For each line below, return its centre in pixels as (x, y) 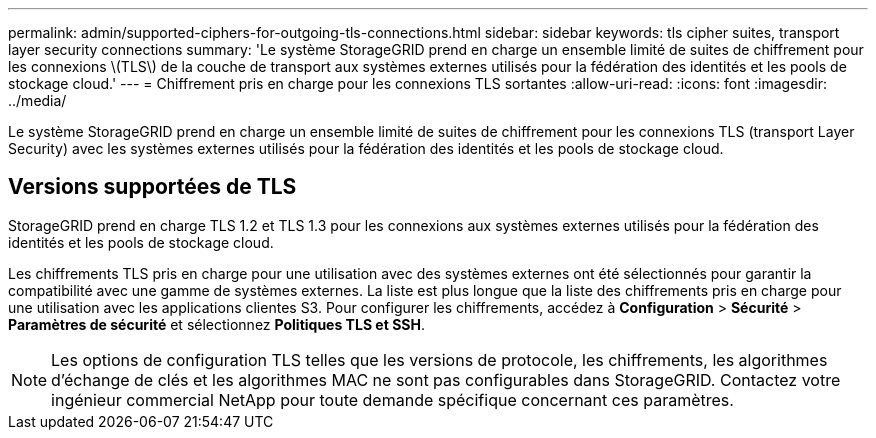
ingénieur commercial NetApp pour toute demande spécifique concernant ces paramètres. (392, 399)
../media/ (37, 100)
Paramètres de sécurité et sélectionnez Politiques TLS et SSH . (216, 324)
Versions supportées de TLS (152, 187)
